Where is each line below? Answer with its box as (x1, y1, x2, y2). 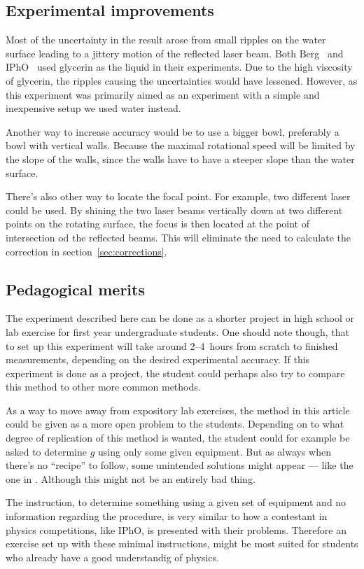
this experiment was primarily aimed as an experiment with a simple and (6, 87, 320, 101)
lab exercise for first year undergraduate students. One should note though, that (6, 324, 350, 339)
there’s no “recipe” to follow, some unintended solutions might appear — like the (6, 458, 353, 472)
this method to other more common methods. (6, 379, 201, 394)
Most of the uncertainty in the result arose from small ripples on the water (6, 32, 326, 47)
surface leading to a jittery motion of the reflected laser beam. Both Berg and (6, 45, 344, 60)
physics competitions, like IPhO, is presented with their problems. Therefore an (6, 522, 346, 537)
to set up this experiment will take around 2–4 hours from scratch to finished (6, 338, 338, 353)
